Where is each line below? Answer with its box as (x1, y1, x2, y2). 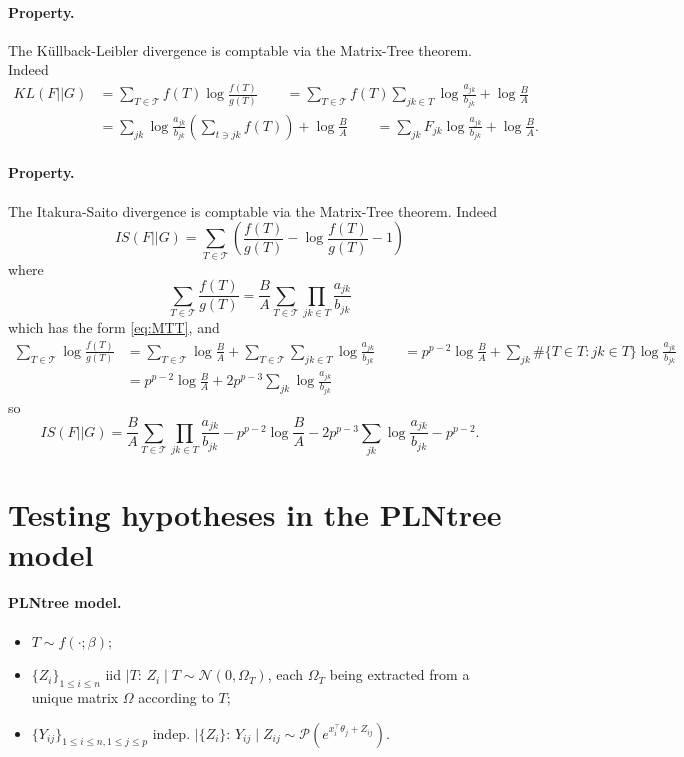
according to (138, 686, 214, 707)
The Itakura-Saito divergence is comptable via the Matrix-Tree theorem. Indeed (8, 200, 498, 221)
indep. (152, 722, 191, 743)
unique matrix (31, 686, 119, 707)
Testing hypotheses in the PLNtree (8, 494, 502, 535)
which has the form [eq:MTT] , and (8, 316, 220, 337)
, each (267, 664, 304, 685)
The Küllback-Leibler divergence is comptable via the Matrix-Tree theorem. (8, 39, 473, 60)
